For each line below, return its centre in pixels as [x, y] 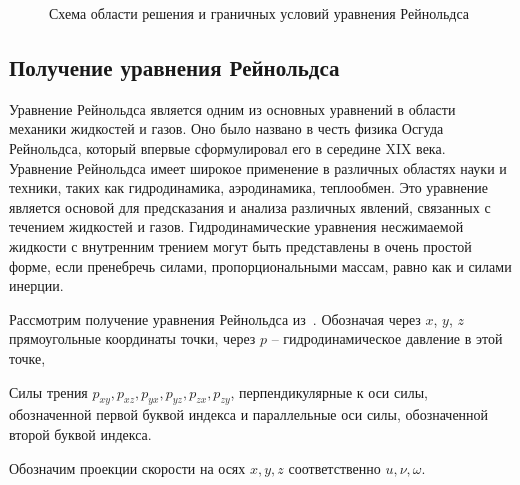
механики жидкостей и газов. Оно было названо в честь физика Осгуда [226, 128]
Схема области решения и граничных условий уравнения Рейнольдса [259, 13]
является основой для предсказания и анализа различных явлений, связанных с [250, 206]
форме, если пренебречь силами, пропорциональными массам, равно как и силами [260, 265]
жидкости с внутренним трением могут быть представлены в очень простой [240, 245]
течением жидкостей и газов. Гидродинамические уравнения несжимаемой [236, 226]
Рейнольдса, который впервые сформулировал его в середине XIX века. [227, 147]
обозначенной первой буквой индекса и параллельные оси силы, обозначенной [249, 414]
